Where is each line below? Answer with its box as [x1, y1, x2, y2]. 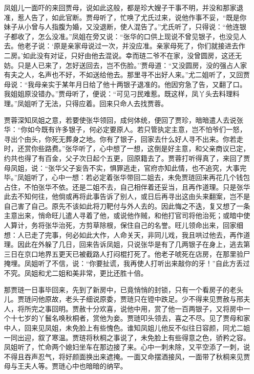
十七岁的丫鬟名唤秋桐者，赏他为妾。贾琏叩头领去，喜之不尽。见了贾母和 [10, 313, 243, 323]
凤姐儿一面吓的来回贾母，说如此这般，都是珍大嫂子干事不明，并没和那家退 [4, 2, 243, 12]
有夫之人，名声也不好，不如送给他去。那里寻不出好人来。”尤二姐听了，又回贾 [4, 69, 250, 80]
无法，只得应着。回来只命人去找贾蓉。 [44, 98, 168, 108]
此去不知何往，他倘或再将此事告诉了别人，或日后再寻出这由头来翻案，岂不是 [4, 191, 250, 201]
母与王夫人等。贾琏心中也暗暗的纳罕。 [4, 361, 127, 371]
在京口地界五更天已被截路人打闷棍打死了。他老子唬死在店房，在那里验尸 [17, 248, 250, 259]
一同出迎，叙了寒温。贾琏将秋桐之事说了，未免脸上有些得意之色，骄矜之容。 [4, 332, 250, 342]
